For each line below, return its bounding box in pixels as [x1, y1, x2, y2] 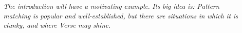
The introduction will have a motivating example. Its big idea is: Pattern [3, 1, 220, 11]
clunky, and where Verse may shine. [3, 20, 111, 30]
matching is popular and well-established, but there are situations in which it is [3, 10, 238, 20]
